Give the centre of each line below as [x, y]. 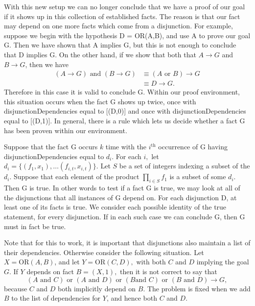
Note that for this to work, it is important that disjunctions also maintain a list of [127, 243]
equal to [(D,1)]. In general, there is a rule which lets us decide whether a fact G [125, 120]
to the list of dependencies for [56, 298]
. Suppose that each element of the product [74, 177]
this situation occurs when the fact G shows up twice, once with [100, 101]
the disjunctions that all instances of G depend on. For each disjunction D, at [120, 197]
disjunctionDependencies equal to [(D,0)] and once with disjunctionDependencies [125, 111]
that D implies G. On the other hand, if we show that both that [100, 54]
